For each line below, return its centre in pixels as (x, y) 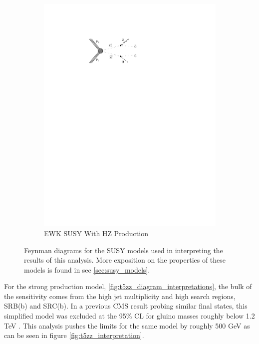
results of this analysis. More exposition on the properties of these (125, 260)
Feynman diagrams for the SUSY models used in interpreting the (124, 250)
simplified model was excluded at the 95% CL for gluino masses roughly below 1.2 (129, 316)
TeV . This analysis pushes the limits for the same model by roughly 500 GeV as (127, 325)
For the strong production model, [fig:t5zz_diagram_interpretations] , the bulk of (128, 286)
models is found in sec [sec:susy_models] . (87, 269)
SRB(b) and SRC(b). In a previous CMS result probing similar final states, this (126, 306)
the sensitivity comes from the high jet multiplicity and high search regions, (120, 296)
